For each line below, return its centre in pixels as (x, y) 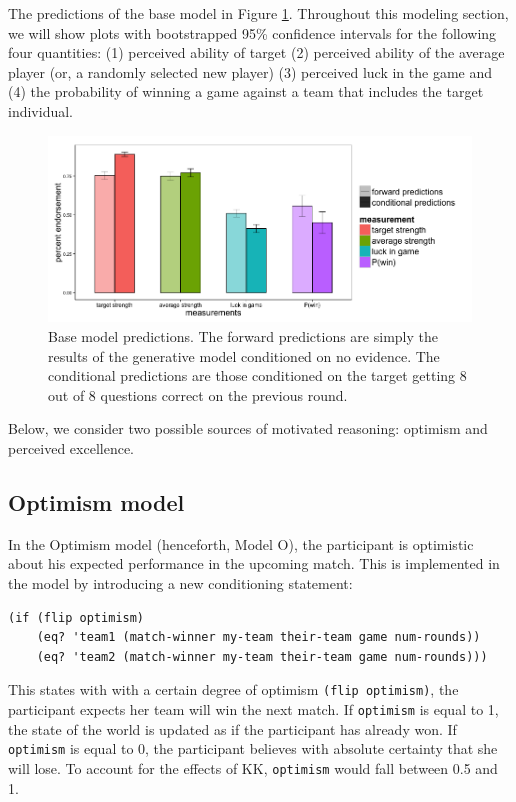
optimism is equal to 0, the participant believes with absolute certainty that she (253, 748)
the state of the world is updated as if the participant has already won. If (232, 728)
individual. (40, 110)
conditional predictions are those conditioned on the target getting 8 (257, 375)
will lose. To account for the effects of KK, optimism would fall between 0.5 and (253, 767)
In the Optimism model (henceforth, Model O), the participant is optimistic (241, 543)
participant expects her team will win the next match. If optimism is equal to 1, (253, 709)
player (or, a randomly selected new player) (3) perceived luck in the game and (250, 71)
